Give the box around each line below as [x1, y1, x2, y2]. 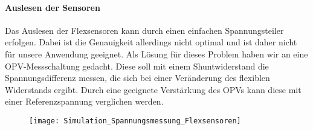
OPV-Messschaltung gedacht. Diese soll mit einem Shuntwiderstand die [5, 59, 269, 72]
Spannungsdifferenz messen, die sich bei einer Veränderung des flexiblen [5, 71, 270, 84]
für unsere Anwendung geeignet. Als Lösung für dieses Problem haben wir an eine [5, 47, 308, 60]
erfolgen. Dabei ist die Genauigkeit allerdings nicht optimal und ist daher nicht [5, 36, 297, 48]
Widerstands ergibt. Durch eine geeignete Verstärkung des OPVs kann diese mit [5, 83, 302, 96]
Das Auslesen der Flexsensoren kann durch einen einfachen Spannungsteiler [5, 24, 284, 36]
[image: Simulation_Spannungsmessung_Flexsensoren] [29, 116, 241, 125]
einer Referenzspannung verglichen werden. [5, 95, 164, 108]
